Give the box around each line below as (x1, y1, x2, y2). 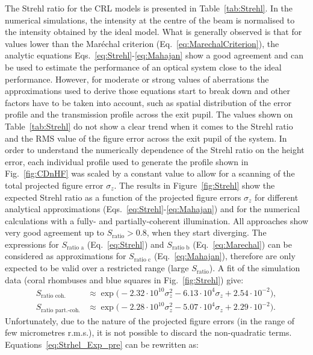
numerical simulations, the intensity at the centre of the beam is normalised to (5, 13, 295, 26)
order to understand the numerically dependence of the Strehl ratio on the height (5, 143, 305, 156)
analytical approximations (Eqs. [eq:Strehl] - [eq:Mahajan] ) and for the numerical (5, 203, 300, 215)
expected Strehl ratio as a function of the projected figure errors (5, 190, 241, 203)
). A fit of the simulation (209, 262, 300, 274)
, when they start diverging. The (146, 226, 267, 239)
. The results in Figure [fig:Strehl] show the (114, 178, 275, 191)
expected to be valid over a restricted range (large (5, 262, 189, 274)
